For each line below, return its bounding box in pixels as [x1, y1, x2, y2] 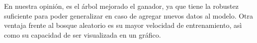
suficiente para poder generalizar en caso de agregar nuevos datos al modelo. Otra [4, 10, 254, 21]
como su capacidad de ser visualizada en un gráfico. [4, 29, 161, 40]
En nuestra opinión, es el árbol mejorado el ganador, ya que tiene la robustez [4, 1, 239, 11]
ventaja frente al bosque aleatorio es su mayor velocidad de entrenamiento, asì [4, 20, 242, 30]
